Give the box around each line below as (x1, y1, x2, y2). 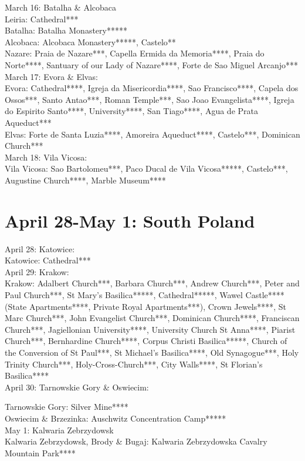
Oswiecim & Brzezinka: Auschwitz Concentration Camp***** (5, 412, 226, 424)
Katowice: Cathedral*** (5, 254, 91, 266)
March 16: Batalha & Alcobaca (5, 1, 117, 13)
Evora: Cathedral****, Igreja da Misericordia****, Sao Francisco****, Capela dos (5, 82, 299, 94)
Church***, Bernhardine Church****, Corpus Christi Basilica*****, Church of (5, 335, 287, 347)
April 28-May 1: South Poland (5, 208, 255, 232)
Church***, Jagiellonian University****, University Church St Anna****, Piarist (5, 323, 296, 335)
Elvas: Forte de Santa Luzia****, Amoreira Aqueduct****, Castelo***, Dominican (5, 128, 300, 140)
